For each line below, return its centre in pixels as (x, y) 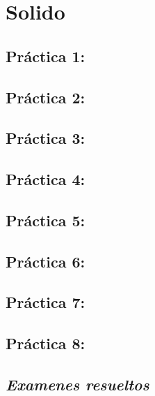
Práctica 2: (46, 97)
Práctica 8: (46, 343)
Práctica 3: (46, 138)
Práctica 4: (46, 179)
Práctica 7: (46, 302)
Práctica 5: (46, 220)
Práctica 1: (46, 56)
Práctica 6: (46, 261)
